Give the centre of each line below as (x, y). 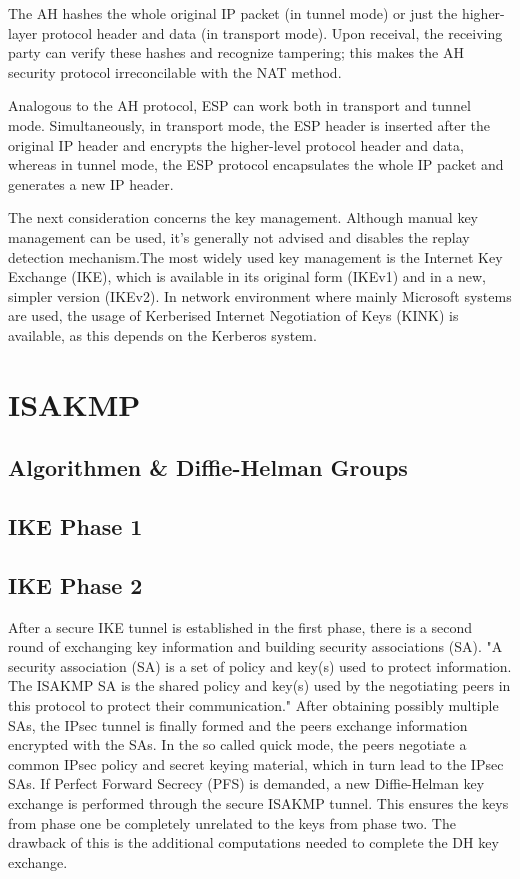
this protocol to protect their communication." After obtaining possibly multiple (253, 705)
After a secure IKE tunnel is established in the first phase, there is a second (240, 626)
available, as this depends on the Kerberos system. (162, 334)
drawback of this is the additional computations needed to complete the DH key (253, 842)
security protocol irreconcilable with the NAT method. (175, 71)
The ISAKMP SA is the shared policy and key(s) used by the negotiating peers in (259, 685)
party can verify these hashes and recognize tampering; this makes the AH (236, 52)
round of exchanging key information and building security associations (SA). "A (255, 646)
